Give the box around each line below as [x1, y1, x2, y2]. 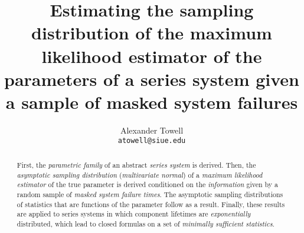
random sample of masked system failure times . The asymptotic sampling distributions [17, 189, 283, 199]
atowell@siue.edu [117, 137, 186, 145]
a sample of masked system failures [5, 89, 298, 114]
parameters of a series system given [4, 66, 299, 91]
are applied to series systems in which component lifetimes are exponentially [17, 209, 251, 219]
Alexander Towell [120, 124, 184, 136]
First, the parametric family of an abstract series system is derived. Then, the [17, 159, 256, 169]
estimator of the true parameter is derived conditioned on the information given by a [17, 179, 278, 189]
